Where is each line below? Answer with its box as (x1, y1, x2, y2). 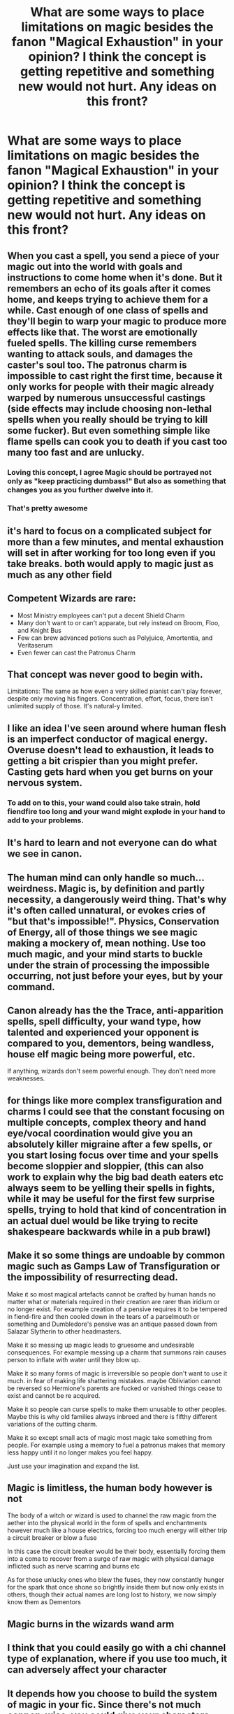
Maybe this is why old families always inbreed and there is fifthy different (7, 1412, 218, 1420)
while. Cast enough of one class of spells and (7, 304, 208, 316)
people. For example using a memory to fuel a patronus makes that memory (7, 1441, 226, 1449)
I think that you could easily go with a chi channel (7, 1642, 226, 1654)
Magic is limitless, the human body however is (7, 1482, 213, 1494)
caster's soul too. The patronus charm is (7, 359, 187, 371)
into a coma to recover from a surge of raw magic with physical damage (7, 1555, 214, 1563)
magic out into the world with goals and (7, 260, 183, 273)
